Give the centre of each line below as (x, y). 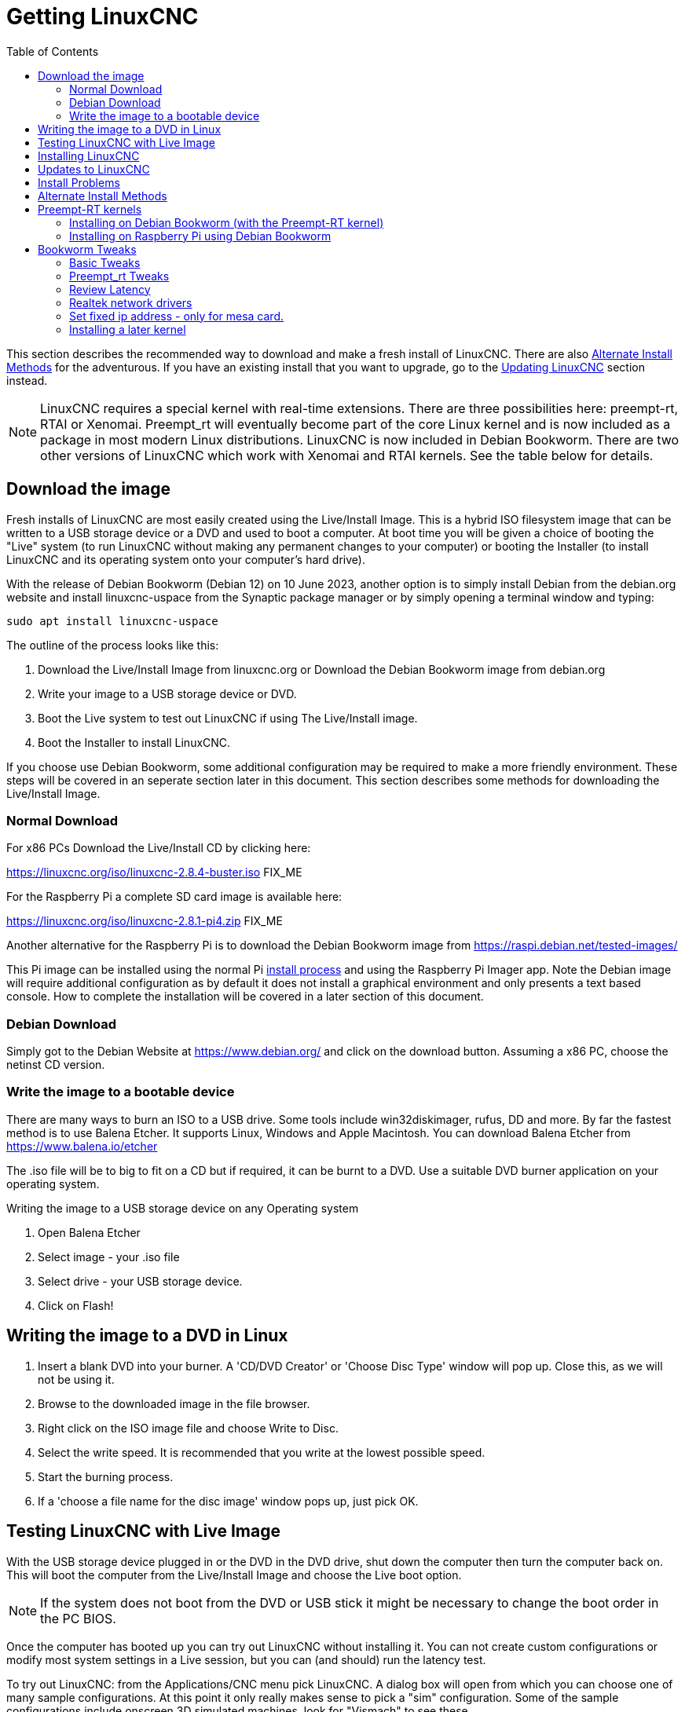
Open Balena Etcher (89, 1232)
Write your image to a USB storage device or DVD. (167, 693)
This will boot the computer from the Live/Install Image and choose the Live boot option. (234, 1575)
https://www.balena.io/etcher (82, 1146)
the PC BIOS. (78, 1618)
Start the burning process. (106, 1476)
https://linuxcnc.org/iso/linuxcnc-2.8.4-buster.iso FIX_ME (154, 872)
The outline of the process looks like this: (113, 645)
